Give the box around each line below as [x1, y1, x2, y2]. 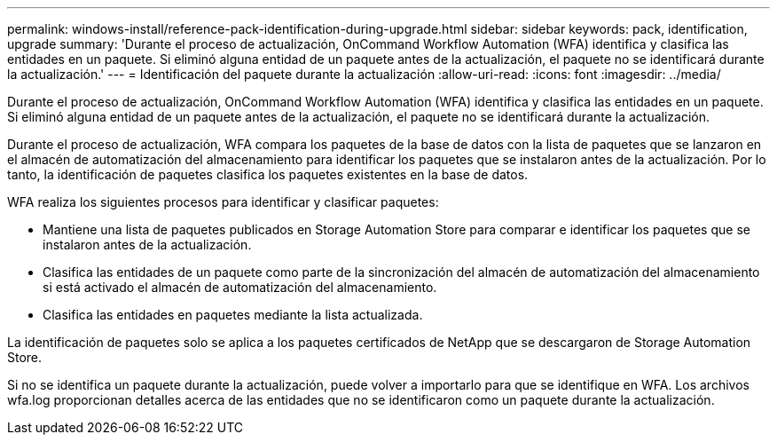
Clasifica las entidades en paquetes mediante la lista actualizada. [43, 307, 423, 322]
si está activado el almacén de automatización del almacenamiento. [43, 280, 437, 295]
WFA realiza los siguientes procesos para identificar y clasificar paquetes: [7, 194, 439, 209]
